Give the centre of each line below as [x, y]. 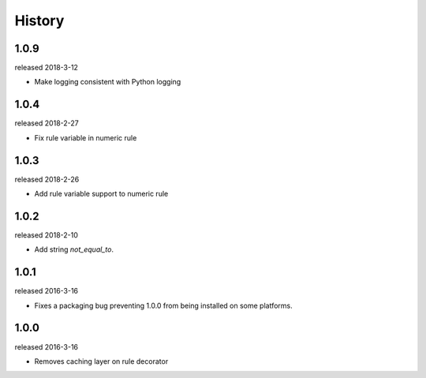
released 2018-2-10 [47, 235]
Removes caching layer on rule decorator [101, 361]
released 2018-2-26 [47, 179]
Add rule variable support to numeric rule [101, 194]
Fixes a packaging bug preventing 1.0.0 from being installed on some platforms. [164, 305]
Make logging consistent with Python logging [108, 82]
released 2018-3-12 [47, 68]
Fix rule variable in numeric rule [86, 137]
